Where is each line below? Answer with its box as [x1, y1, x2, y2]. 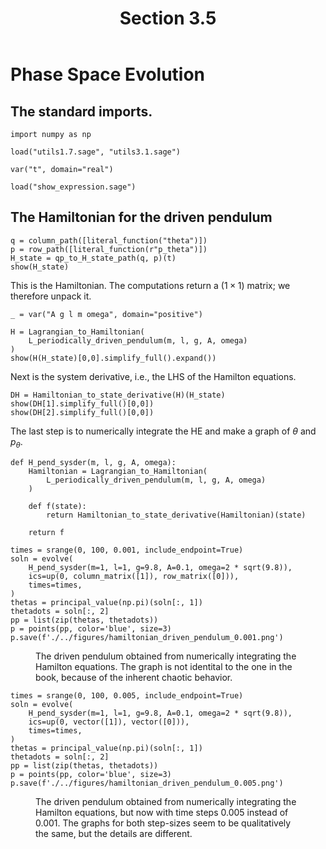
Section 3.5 [119, 7, 217, 30]
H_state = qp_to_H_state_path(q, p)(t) [10, 253, 177, 263]
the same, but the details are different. [35, 827, 193, 839]
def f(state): [28, 501, 87, 511]
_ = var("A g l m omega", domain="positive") [10, 309, 203, 319]
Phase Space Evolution [10, 63, 206, 86]
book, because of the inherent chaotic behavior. [35, 671, 233, 683]
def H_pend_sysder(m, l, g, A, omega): [10, 457, 177, 467]
